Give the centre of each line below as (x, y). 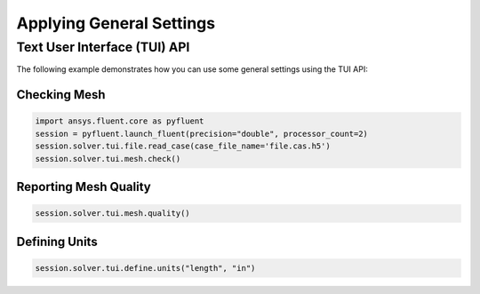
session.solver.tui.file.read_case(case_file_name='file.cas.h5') (183, 146)
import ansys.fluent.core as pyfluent (120, 121)
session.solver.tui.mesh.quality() (112, 214)
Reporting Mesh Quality (84, 187)
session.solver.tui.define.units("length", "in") (145, 268)
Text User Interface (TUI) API (103, 47)
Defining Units (57, 241)
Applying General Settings (116, 23)
